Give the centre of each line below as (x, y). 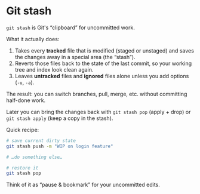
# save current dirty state (41, 141)
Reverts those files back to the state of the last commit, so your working (103, 63)
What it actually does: (33, 39)
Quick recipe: (23, 130)
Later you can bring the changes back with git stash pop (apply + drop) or (99, 112)
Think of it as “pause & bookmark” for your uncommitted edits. (83, 185)
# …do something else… (34, 157)
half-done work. (26, 100)
